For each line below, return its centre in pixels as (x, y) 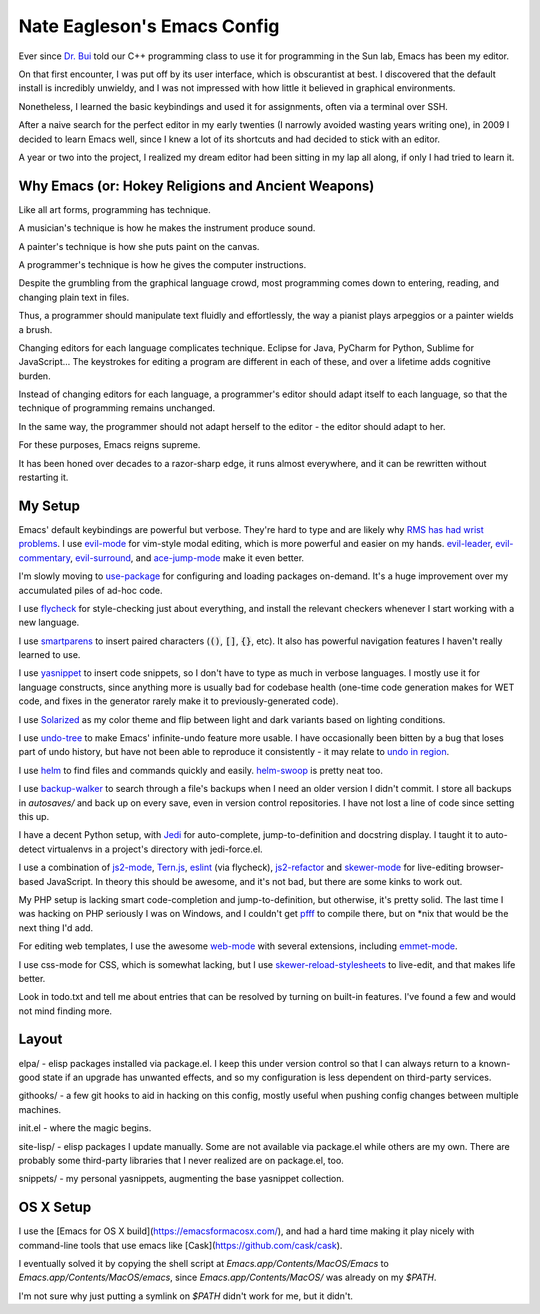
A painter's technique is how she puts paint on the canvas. (139, 246)
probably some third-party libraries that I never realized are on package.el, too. (181, 1160)
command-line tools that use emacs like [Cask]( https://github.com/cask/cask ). (180, 1245)
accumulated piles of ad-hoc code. (91, 590)
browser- (484, 867)
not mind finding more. (65, 1011)
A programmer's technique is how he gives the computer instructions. (162, 264)
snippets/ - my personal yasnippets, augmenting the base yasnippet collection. (181, 1179)
